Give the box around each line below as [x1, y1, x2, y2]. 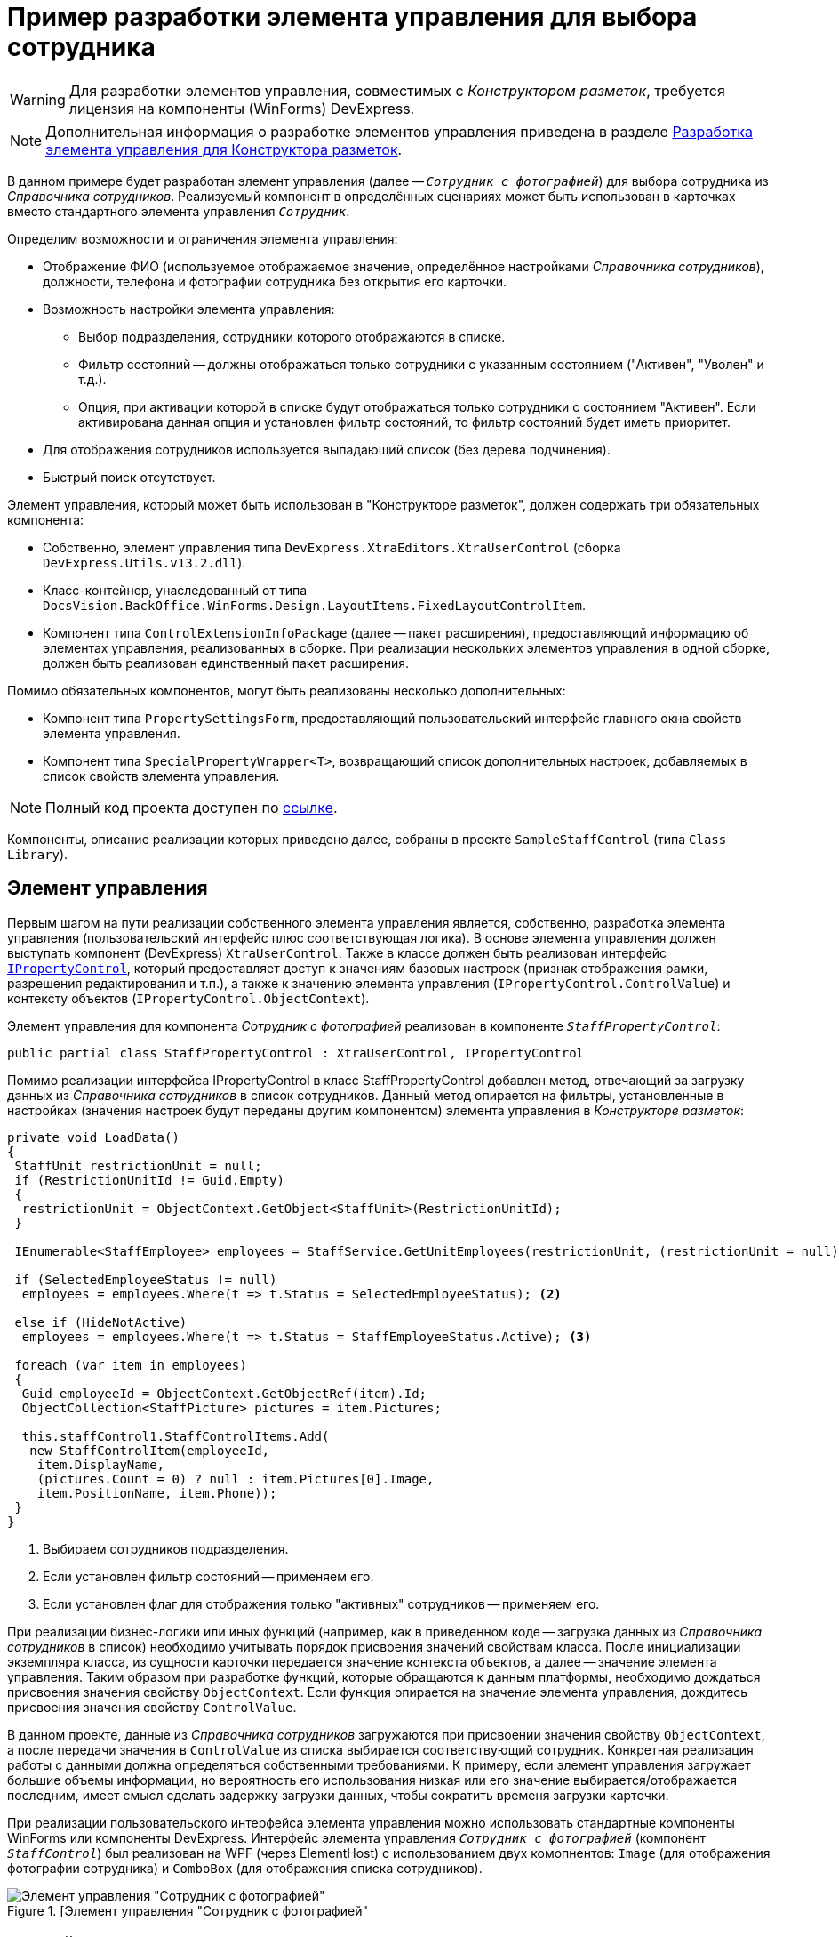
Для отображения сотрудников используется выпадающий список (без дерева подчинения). [43, 441, 611, 457]
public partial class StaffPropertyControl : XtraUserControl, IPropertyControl [7, 1045, 585, 1060]
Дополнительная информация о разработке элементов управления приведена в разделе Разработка [45, 122, 753, 141]
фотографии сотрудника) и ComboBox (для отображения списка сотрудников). [7, 1860, 483, 1876]
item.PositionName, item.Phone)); [36, 1485, 277, 1500]
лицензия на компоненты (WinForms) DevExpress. [68, 99, 415, 117]
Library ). [7, 846, 68, 862]
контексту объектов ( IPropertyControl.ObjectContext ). [7, 990, 370, 1006]
